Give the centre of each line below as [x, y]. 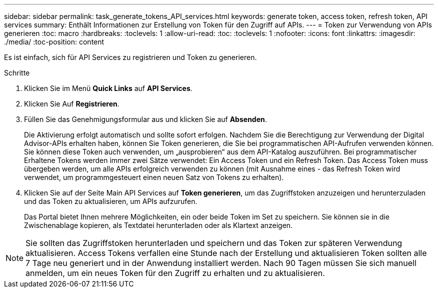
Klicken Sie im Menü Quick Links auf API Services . [108, 88]
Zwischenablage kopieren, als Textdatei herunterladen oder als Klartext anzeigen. [158, 225]
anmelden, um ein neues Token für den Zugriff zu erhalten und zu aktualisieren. [175, 273]
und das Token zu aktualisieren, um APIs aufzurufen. [111, 201]
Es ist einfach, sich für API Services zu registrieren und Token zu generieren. [130, 57]
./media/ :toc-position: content [54, 42]
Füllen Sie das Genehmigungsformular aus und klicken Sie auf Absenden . [145, 119]
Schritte [17, 73]
